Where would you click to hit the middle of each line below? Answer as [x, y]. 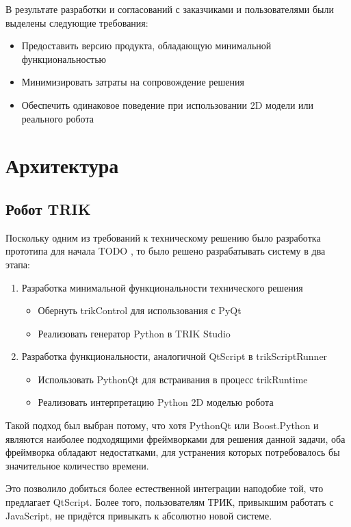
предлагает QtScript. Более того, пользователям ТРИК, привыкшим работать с [170, 502]
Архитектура [62, 165]
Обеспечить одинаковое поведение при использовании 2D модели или [168, 104]
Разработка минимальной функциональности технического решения [162, 287]
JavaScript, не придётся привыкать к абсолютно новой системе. [139, 515]
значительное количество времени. [77, 465]
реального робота [57, 118]
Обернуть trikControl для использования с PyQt [140, 310]
